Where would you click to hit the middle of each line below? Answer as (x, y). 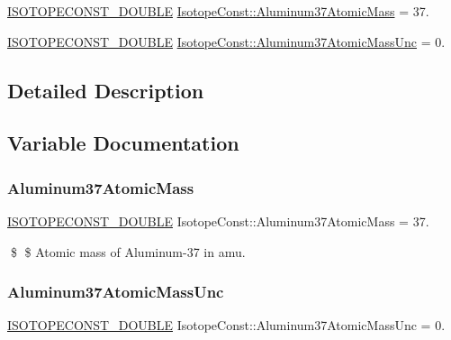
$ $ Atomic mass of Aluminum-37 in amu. (128, 251)
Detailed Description (106, 90)
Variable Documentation (123, 143)
